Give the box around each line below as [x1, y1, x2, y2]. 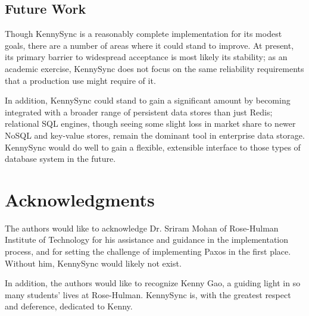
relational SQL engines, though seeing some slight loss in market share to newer [5, 117, 296, 130]
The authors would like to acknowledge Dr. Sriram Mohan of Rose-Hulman [5, 221, 279, 234]
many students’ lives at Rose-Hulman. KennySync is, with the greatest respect [5, 288, 291, 301]
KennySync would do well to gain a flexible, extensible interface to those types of [5, 140, 301, 153]
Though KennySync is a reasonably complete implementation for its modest [5, 27, 282, 40]
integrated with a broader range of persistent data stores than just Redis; [5, 105, 273, 118]
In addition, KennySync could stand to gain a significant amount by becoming [5, 94, 291, 107]
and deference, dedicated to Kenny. [5, 300, 133, 312]
